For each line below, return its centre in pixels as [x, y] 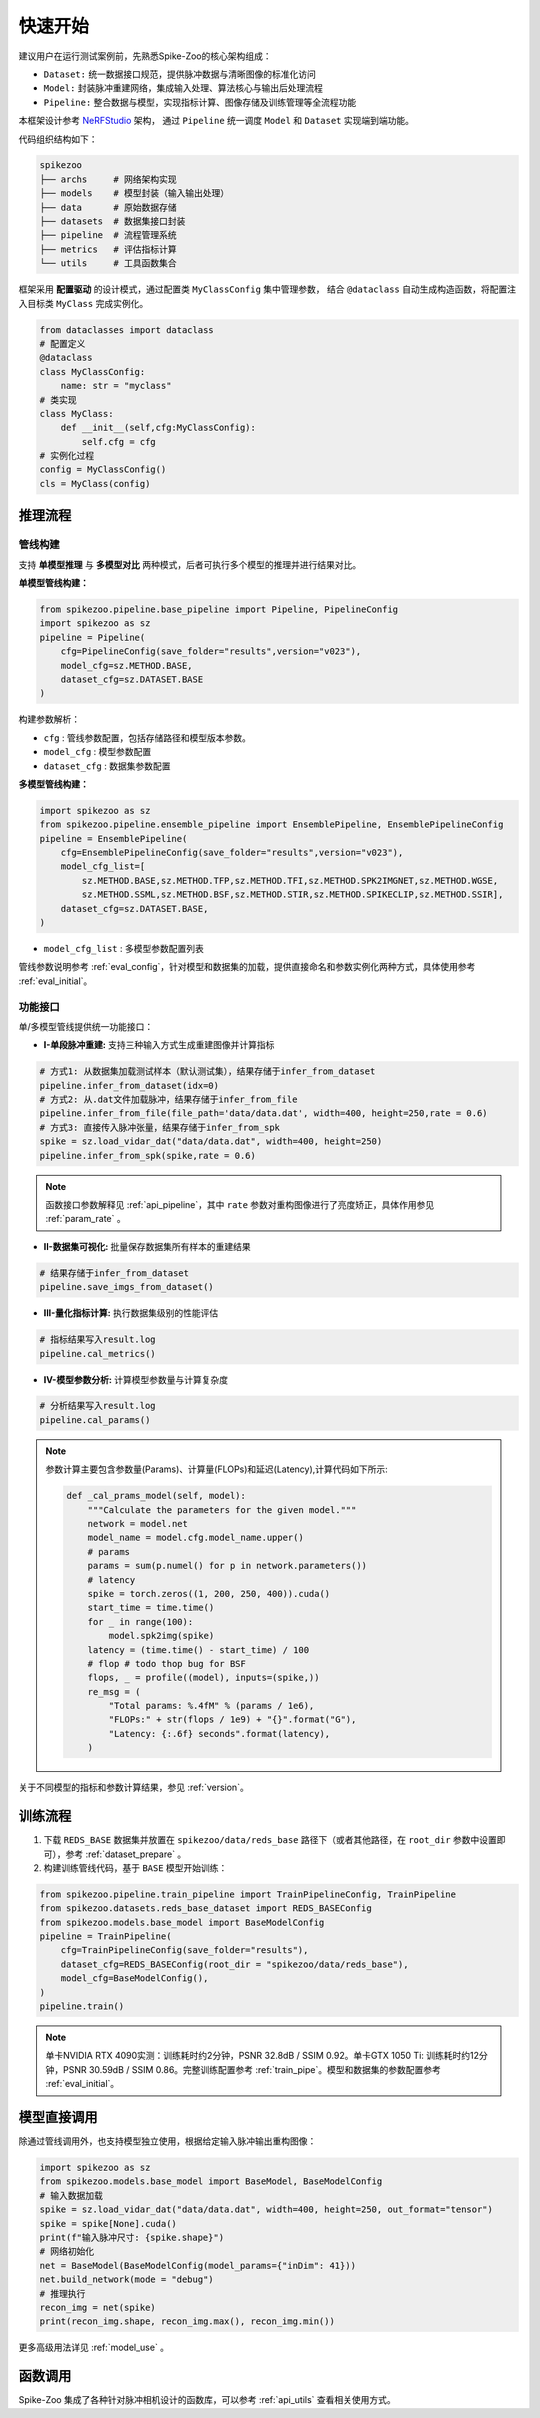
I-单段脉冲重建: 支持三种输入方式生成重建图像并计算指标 [159, 1045]
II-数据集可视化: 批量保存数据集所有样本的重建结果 [147, 1246]
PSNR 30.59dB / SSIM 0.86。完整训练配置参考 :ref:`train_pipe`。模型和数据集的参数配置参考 [252, 2069]
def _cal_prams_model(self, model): [156, 1496]
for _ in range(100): [140, 1621]
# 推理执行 [62, 2293]
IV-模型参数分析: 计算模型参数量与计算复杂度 [136, 1379]
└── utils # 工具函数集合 [108, 263]
